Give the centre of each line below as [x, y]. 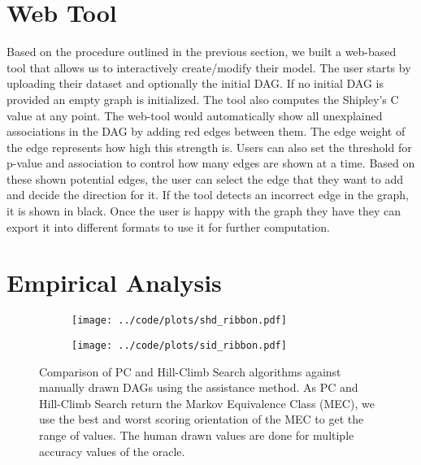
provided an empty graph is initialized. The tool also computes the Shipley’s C [203, 99]
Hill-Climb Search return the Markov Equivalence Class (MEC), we [207, 403]
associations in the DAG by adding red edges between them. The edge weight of [206, 131]
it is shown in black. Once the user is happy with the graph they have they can [204, 211]
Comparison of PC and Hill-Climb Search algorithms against [190, 371]
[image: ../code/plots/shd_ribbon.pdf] [179, 321]
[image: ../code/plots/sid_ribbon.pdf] [179, 346]
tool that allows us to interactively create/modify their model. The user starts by [209, 67]
